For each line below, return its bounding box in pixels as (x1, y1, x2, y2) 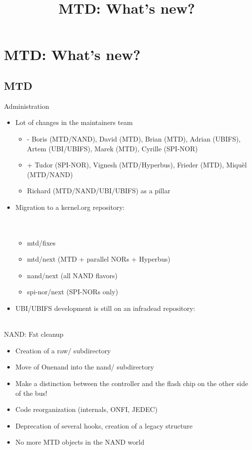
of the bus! (15, 388, 47, 398)
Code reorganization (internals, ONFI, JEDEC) (15, 404, 158, 414)
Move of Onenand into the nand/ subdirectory (15, 362, 154, 372)
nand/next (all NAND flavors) (27, 270, 118, 280)
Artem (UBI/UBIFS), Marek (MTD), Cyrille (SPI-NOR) (27, 143, 198, 153)
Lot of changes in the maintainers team (15, 117, 133, 127)
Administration (4, 101, 49, 111)
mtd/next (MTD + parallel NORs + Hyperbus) (27, 254, 171, 264)
